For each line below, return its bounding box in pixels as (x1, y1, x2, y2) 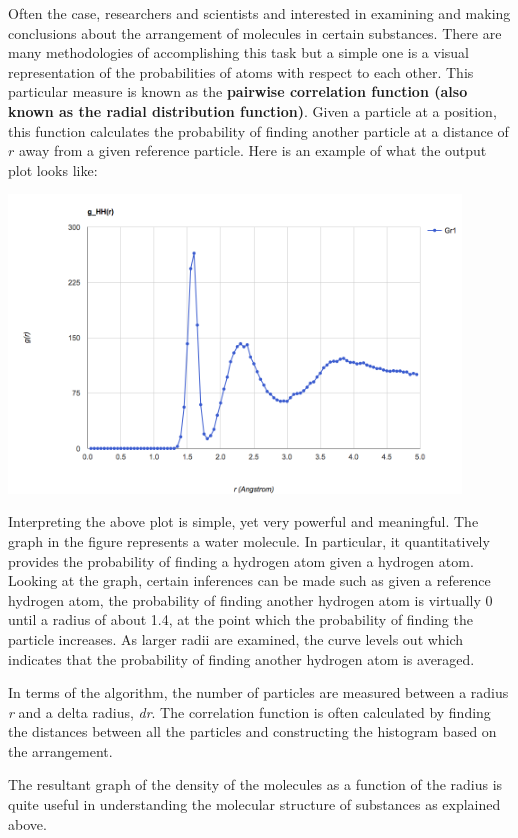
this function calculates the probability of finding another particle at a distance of (8, 120, 509, 141)
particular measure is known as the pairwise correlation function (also (8, 81, 468, 102)
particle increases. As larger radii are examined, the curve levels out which (8, 628, 464, 649)
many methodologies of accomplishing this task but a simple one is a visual (8, 42, 469, 63)
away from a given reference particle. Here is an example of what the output (18, 140, 487, 161)
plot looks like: (8, 159, 98, 180)
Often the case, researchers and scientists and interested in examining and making (8, 3, 511, 23)
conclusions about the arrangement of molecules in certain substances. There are (8, 22, 502, 43)
